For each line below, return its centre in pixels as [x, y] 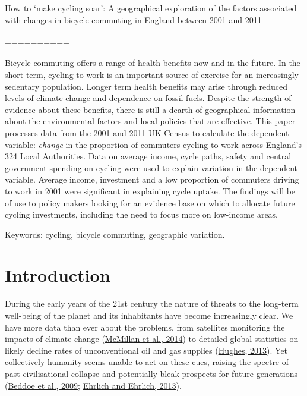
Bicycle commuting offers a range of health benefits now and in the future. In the [153, 63]
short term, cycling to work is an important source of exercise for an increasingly [152, 74]
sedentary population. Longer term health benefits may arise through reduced [146, 86]
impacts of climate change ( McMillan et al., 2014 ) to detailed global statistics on [152, 339]
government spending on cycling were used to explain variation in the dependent [151, 167]
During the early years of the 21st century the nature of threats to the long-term [152, 304]
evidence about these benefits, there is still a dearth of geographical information [150, 109]
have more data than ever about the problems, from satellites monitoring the [145, 327]
